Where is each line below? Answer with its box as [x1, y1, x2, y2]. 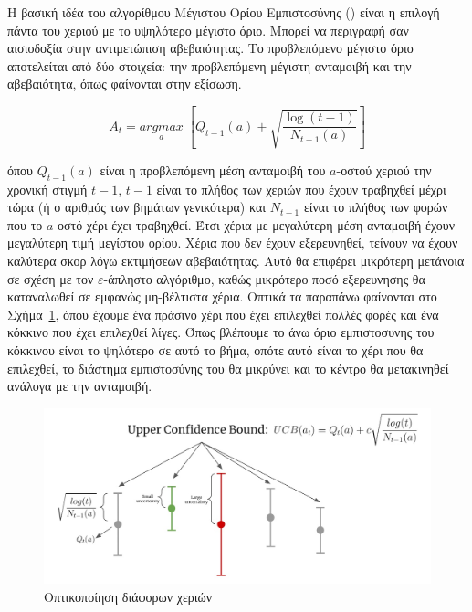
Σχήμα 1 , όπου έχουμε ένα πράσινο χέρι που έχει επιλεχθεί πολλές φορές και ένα [7, 304, 439, 323]
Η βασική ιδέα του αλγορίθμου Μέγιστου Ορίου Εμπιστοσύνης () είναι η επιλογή [7, 3, 440, 21]
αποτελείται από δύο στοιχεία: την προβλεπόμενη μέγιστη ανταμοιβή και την [7, 56, 412, 75]
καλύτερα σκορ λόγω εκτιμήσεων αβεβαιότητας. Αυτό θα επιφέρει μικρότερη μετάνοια [7, 250, 465, 269]
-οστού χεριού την [336, 160, 432, 179]
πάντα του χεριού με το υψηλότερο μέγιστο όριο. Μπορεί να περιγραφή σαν [7, 20, 409, 39]
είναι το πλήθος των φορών [303, 197, 448, 216]
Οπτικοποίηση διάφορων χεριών [44, 586, 213, 606]
